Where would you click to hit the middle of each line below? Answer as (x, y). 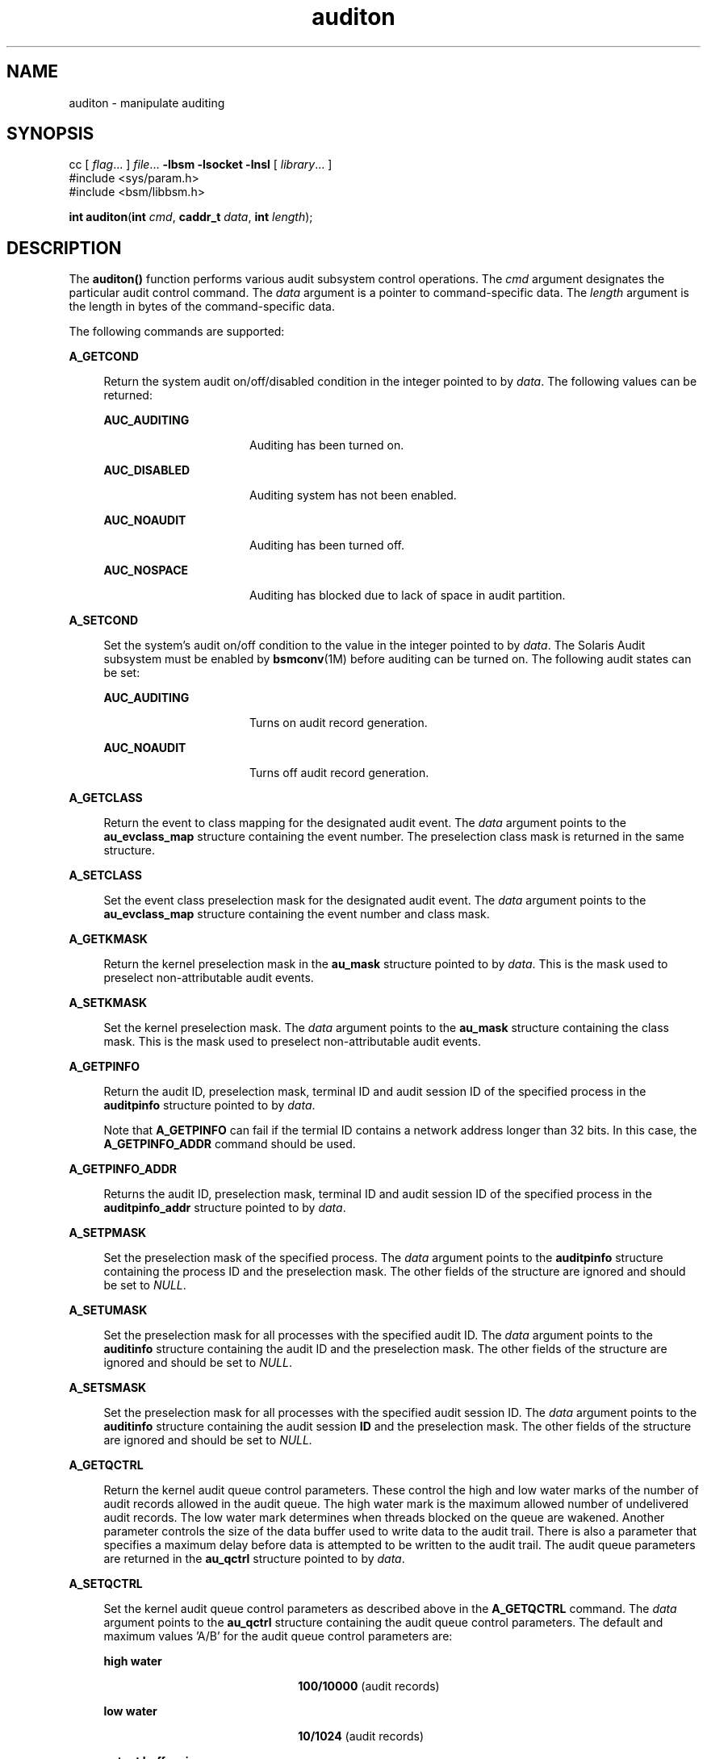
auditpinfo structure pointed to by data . (209, 1105)
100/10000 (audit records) (369, 1686)
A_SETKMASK (108, 1003)
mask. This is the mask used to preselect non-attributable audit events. (292, 1042)
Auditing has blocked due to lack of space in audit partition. (408, 595)
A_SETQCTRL (106, 1584)
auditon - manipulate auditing (147, 102)
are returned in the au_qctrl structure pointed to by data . (254, 1559)
